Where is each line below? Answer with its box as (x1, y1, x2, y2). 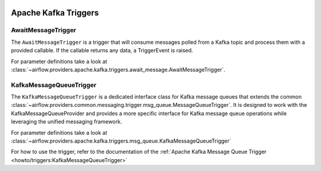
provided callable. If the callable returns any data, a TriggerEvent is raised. (11, 47, 193, 54)
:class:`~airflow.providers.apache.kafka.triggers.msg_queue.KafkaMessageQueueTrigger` (11, 137, 231, 145)
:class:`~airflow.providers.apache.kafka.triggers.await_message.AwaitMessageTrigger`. (11, 66, 225, 73)
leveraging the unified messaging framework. (11, 118, 122, 125)
